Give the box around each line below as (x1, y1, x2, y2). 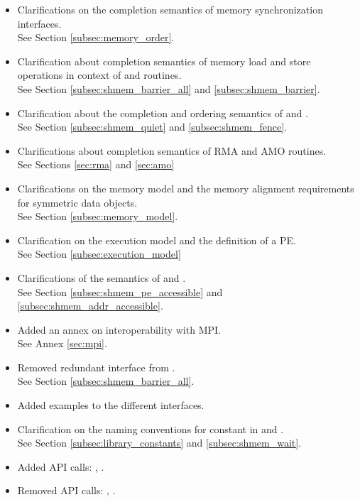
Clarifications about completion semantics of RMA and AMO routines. (17, 143, 327, 158)
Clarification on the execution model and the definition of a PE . (17, 232, 296, 247)
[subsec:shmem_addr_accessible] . (17, 298, 163, 313)
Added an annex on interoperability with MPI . (17, 322, 221, 337)
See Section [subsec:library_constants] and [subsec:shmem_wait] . (17, 435, 302, 450)
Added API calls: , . (17, 459, 104, 474)
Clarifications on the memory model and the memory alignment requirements (17, 180, 354, 195)
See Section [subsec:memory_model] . (17, 209, 178, 224)
